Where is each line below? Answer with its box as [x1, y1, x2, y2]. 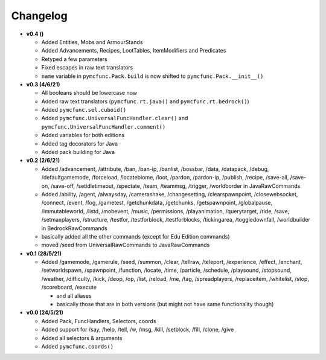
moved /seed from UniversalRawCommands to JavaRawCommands [41, 242, 210, 249]
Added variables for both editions [41, 132, 125, 139]
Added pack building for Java [41, 149, 115, 156]
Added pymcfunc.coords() [41, 343, 114, 350]
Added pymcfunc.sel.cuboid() [41, 106, 127, 114]
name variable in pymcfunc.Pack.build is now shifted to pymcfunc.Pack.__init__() [41, 72, 264, 80]
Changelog [11, 9, 68, 22]
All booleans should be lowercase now [41, 89, 138, 97]
